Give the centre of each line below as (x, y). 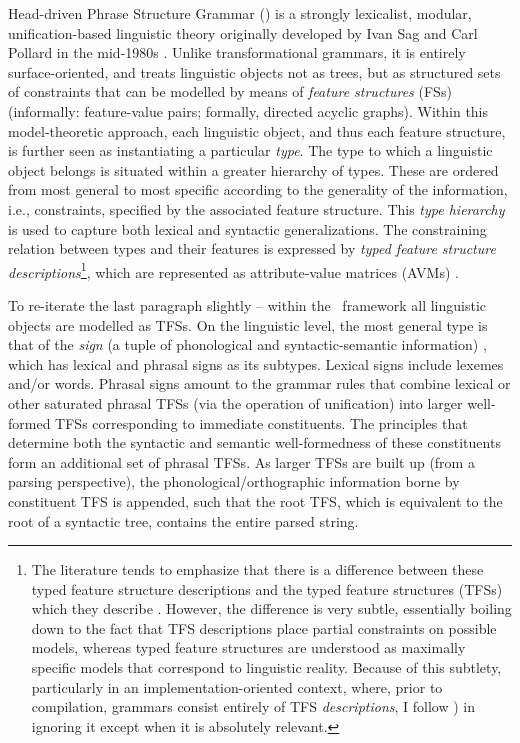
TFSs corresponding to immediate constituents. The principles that (261, 422)
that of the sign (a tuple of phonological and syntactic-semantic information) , (247, 344)
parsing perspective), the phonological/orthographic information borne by (234, 481)
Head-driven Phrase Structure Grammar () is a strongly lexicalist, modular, (240, 13)
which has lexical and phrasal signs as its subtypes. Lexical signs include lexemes (256, 363)
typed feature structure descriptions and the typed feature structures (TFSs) (267, 588)
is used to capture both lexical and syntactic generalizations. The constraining (247, 228)
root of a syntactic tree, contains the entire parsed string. (183, 520)
